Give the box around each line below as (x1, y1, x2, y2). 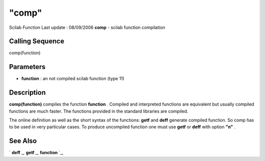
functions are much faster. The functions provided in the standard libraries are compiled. (9, 108, 188, 114)
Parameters (9, 63, 46, 71)
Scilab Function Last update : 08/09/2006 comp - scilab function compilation (9, 24, 165, 30)
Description (9, 89, 46, 97)
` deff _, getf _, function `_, (9, 150, 64, 156)
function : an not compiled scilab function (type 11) (21, 76, 125, 82)
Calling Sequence (9, 37, 65, 46)
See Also (9, 137, 37, 145)
